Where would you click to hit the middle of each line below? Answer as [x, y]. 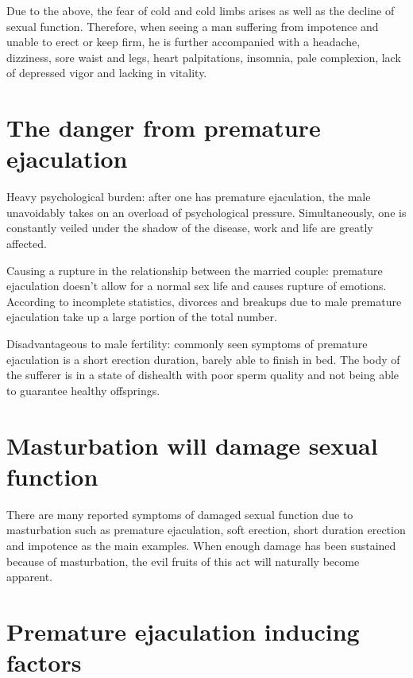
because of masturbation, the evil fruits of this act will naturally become [183, 561]
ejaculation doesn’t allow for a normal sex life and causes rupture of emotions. [197, 286]
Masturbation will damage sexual [192, 445]
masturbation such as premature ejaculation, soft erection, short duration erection [206, 530]
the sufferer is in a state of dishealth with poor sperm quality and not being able [203, 375]
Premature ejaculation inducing [183, 631]
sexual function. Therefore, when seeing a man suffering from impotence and [193, 26]
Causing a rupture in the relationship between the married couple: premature [195, 270]
